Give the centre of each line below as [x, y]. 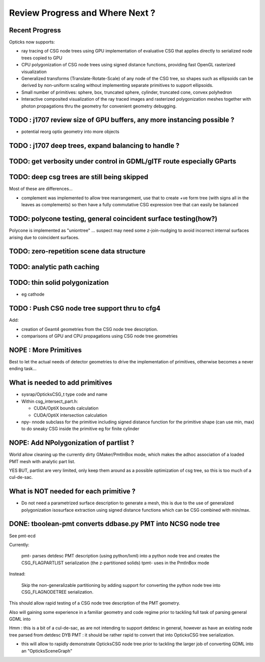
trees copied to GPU [42, 58]
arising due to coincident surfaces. [44, 237]
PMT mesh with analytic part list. [42, 461]
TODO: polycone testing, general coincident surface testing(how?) [113, 219]
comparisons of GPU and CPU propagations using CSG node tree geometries [99, 336]
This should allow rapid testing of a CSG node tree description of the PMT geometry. [94, 603]
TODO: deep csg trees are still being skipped [79, 177]
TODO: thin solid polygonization [59, 283]
